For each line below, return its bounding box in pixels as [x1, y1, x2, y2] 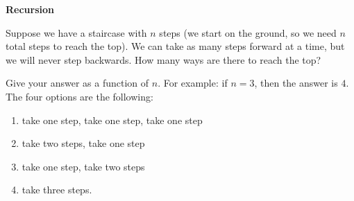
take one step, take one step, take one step [22, 112, 203, 127]
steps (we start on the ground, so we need [159, 25, 337, 40]
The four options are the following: [6, 89, 153, 103]
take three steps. [22, 182, 92, 197]
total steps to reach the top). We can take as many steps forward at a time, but [6, 39, 345, 53]
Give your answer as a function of [6, 76, 149, 90]
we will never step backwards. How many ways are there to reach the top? [6, 52, 321, 67]
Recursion [6, 2, 55, 16]
